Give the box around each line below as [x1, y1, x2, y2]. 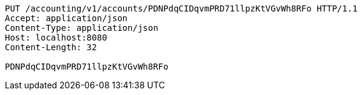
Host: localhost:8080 [5, 33, 107, 42]
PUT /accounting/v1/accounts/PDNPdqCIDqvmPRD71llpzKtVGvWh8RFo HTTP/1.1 [5, 4, 358, 13]
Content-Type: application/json [5, 23, 158, 33]
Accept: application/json [5, 13, 128, 23]
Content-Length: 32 [5, 42, 97, 52]
